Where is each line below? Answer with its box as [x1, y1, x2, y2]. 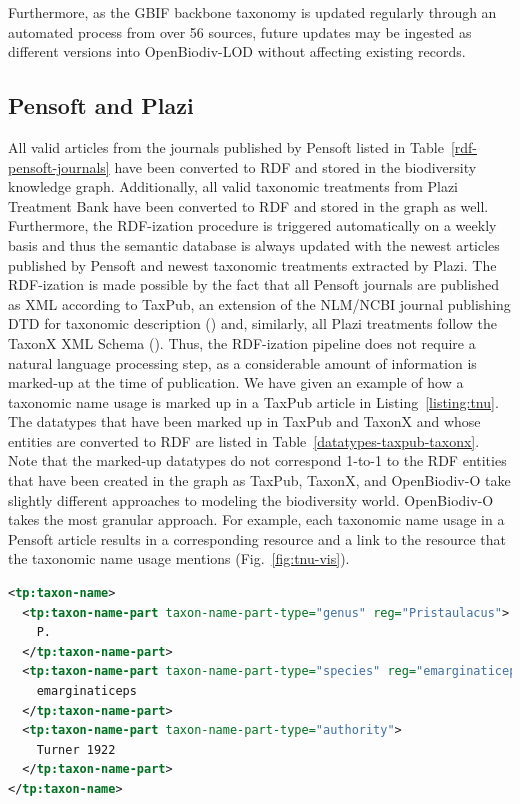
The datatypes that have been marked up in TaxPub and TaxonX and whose [8, 411, 481, 432]
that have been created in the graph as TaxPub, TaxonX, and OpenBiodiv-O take [8, 470, 511, 491]
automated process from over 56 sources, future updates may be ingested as [8, 21, 472, 42]
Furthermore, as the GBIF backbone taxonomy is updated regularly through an [8, 2, 497, 22]
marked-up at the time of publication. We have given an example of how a [8, 372, 464, 393]
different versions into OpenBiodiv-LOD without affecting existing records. [8, 41, 466, 62]
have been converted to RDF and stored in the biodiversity [114, 156, 477, 177]
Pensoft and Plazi [8, 90, 194, 121]
